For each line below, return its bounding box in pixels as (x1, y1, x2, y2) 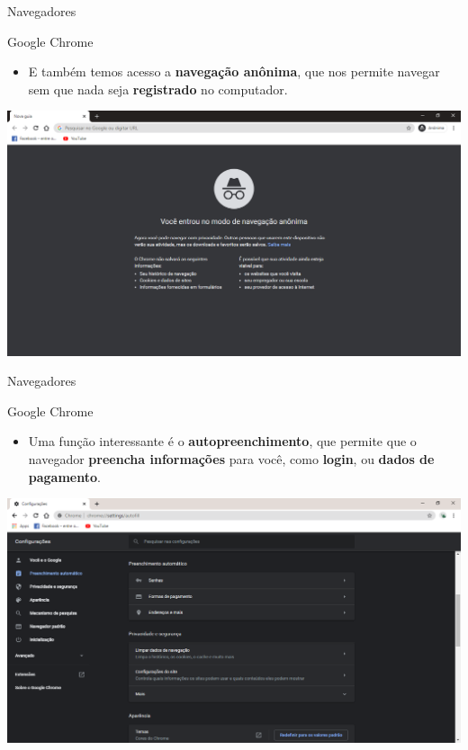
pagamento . (28, 467, 101, 486)
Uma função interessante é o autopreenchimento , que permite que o (28, 432, 417, 451)
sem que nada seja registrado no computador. (28, 79, 288, 98)
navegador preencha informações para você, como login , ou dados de (28, 449, 435, 468)
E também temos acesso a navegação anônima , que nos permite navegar (28, 62, 440, 81)
